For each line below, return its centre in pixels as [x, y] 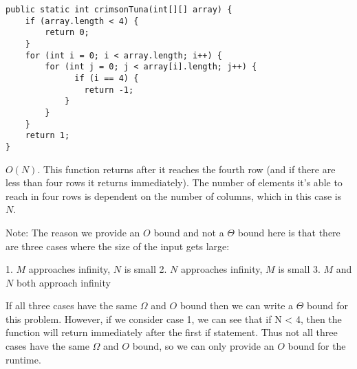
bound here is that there [289, 232]
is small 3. [299, 269]
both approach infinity [63, 282]
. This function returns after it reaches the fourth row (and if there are [186, 169]
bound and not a [189, 232]
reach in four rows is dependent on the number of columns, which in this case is [174, 195]
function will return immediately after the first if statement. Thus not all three [172, 332]
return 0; [67, 33]
